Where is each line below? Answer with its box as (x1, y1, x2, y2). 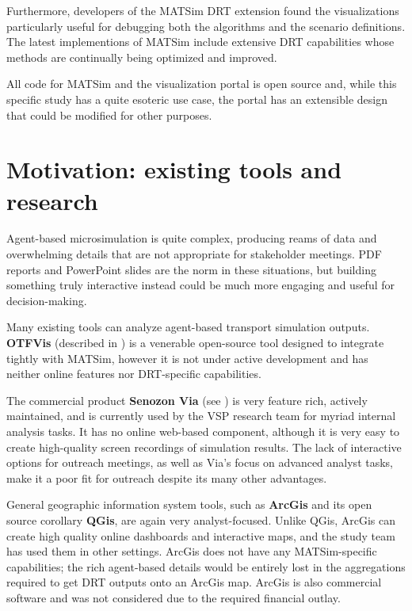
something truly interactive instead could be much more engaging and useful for (6, 277, 395, 293)
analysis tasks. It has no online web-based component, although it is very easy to (6, 423, 400, 439)
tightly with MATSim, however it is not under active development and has (6, 349, 368, 366)
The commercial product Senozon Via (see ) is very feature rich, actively (6, 391, 368, 408)
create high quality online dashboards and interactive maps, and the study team (6, 527, 395, 544)
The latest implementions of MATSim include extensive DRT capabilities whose (6, 33, 395, 50)
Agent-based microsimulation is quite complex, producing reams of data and (6, 230, 377, 246)
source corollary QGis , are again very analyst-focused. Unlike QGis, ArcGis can (6, 511, 396, 528)
